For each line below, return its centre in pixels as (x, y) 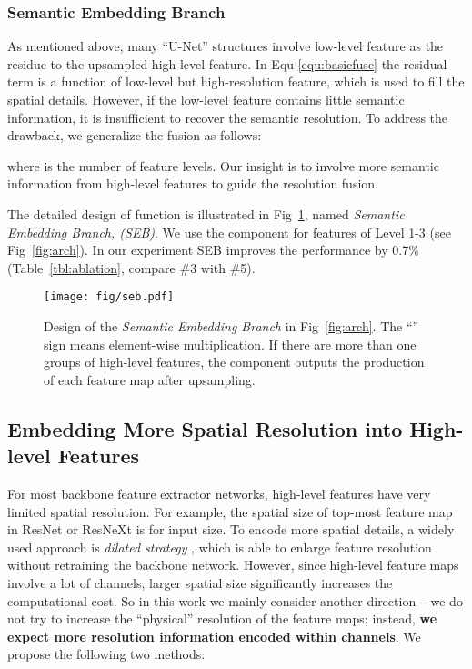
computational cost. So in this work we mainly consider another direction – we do (235, 600)
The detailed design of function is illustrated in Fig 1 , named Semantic (206, 213)
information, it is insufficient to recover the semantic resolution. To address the (228, 117)
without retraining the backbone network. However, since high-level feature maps (233, 565)
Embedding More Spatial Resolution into (205, 428)
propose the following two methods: (106, 654)
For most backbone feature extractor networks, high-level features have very (219, 493)
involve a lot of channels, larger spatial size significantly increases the (200, 582)
